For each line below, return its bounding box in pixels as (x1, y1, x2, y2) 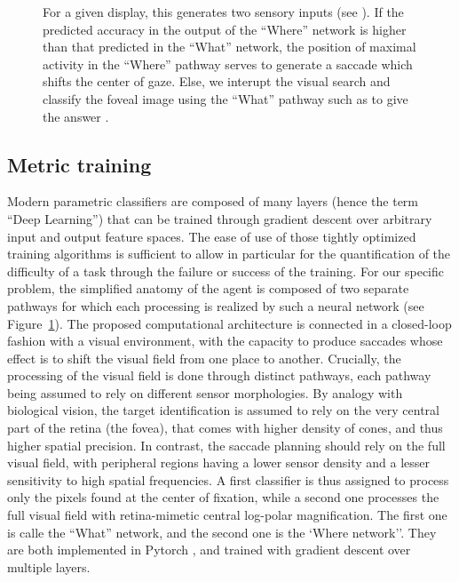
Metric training (7, 150, 152, 178)
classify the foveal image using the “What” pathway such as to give (43, 89, 408, 108)
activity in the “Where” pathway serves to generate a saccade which (43, 54, 413, 73)
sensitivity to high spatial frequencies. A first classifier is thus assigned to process (7, 470, 449, 489)
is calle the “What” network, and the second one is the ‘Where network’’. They (7, 522, 437, 541)
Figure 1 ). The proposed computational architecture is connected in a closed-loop (7, 314, 452, 332)
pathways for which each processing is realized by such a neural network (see (7, 296, 424, 315)
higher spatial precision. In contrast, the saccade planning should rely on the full (7, 435, 446, 454)
